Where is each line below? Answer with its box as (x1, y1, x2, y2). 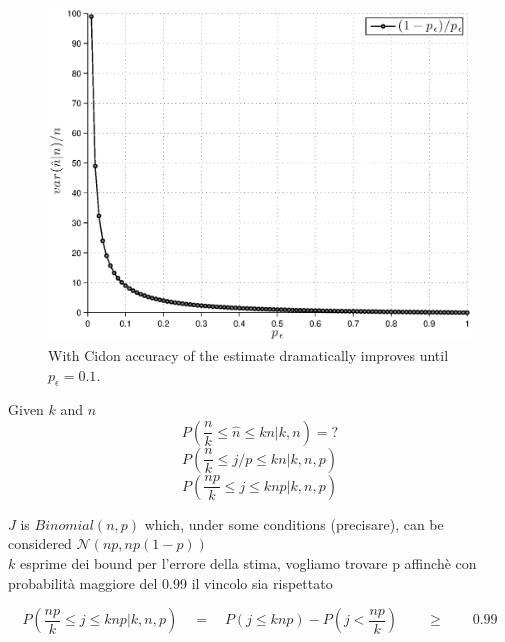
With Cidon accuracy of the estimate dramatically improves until (48, 344, 449, 365)
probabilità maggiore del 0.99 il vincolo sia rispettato (8, 572, 333, 593)
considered (8, 533, 72, 554)
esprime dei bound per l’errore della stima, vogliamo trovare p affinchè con (19, 553, 477, 574)
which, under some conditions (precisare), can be (144, 513, 444, 534)
